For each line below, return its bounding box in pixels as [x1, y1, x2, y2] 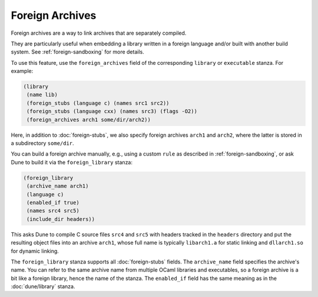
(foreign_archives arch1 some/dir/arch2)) [26, 116, 151, 123]
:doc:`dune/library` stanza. [11, 283, 75, 290]
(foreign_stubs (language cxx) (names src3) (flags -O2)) [26, 108, 197, 115]
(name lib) [26, 91, 58, 98]
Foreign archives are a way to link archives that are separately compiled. [11, 29, 187, 37]
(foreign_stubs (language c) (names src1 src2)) [26, 100, 170, 106]
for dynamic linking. [11, 247, 59, 255]
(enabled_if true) [26, 199, 79, 206]
